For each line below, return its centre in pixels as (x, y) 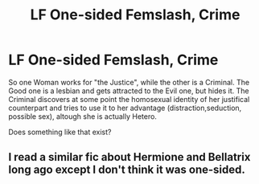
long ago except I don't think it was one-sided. (127, 170)
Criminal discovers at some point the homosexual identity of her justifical (129, 99)
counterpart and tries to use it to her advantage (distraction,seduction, (125, 108)
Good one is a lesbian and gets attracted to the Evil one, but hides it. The (129, 91)
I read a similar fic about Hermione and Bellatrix (129, 157)
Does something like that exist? (60, 132)
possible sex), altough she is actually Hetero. (82, 116)
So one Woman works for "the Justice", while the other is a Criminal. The (129, 82)
